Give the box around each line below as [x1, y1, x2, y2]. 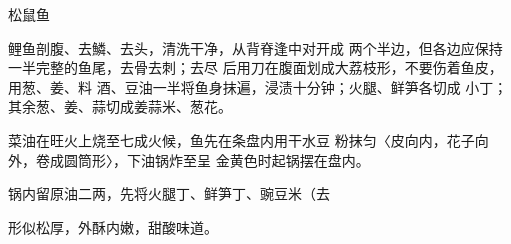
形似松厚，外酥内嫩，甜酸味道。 [8, 216, 218, 237]
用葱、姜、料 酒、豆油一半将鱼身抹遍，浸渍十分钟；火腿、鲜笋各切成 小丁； [8, 76, 508, 97]
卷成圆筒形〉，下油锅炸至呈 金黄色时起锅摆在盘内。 [35, 149, 370, 170]
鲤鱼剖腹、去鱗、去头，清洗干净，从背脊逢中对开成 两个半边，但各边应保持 [8, 37, 503, 58]
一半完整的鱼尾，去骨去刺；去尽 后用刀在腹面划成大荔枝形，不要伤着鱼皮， [8, 57, 503, 78]
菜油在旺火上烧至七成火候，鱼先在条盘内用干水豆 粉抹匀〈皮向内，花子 [8, 129, 475, 150]
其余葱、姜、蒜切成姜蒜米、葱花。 [8, 96, 232, 117]
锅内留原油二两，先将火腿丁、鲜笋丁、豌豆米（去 [8, 183, 330, 204]
